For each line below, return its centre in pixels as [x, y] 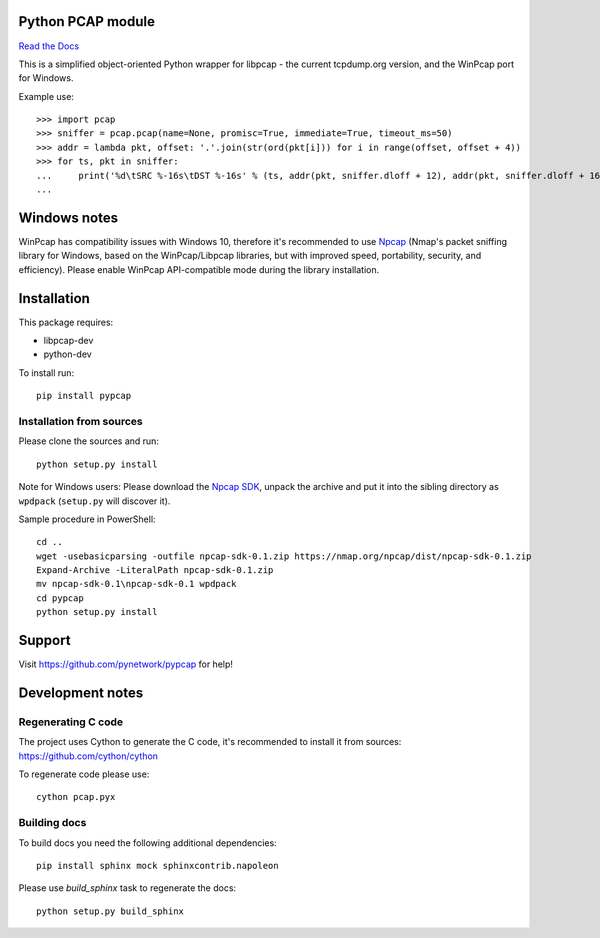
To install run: [46, 372]
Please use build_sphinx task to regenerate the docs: [127, 888]
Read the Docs [49, 46]
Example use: [46, 96]
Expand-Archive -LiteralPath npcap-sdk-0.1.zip [155, 570]
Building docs [52, 823]
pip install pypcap [84, 396]
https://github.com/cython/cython [88, 756]
